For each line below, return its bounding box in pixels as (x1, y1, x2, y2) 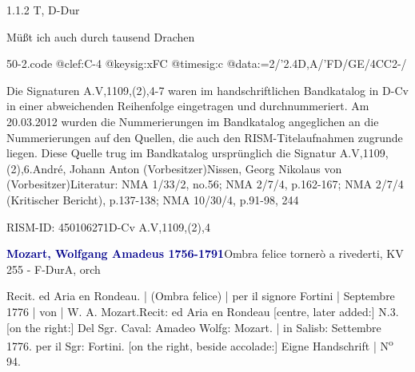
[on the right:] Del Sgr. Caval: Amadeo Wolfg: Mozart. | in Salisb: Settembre (6, 319, 381, 335)
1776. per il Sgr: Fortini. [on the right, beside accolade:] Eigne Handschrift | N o (6, 335, 393, 354)
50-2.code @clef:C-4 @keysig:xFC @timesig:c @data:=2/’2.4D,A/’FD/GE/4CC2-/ (6, 55, 407, 72)
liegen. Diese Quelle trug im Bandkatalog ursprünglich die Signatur (6, 144, 337, 161)
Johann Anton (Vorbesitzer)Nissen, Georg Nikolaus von (70, 160, 342, 176)
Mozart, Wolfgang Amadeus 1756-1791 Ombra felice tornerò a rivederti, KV (6, 245, 404, 262)
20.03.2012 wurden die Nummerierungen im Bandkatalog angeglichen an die (6, 113, 379, 129)
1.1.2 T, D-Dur (6, 2, 80, 18)
